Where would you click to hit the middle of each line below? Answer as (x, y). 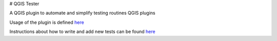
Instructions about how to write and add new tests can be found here (83, 32)
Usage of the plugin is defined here (47, 22)
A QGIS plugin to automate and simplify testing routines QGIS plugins (83, 13)
